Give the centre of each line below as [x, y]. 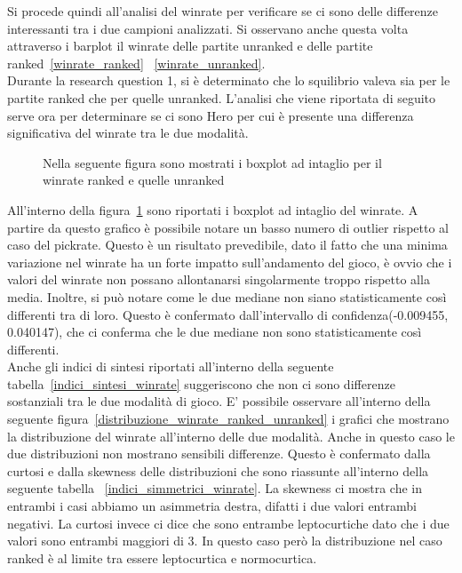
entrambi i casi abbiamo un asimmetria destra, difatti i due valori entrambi [212, 506]
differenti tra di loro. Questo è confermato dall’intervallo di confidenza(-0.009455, [228, 314]
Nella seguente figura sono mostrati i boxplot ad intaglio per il [212, 162]
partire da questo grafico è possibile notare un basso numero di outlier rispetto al [228, 227]
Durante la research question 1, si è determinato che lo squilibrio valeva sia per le [229, 80]
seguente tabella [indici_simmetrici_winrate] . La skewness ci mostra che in [215, 488]
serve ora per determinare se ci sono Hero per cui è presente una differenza [211, 115]
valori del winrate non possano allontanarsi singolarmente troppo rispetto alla [219, 279]
